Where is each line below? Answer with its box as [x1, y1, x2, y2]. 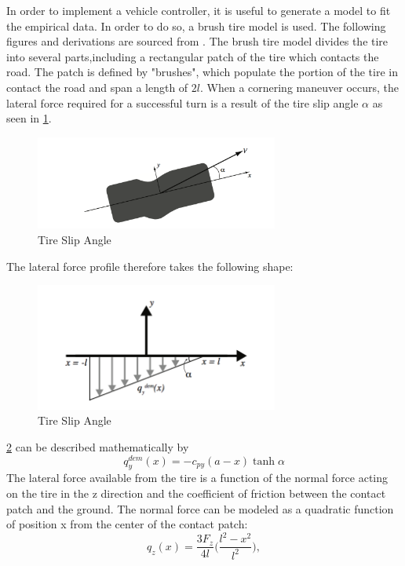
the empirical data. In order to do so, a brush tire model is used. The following [6, 17, 386, 34]
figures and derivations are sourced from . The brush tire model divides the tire [6, 33, 389, 49]
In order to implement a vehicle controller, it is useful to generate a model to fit [6, 2, 391, 18]
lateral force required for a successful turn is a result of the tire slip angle [6, 94, 359, 111]
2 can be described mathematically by [6, 438, 189, 455]
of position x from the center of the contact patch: [6, 516, 248, 532]
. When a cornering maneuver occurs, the [199, 79, 399, 95]
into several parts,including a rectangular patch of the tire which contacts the [6, 48, 379, 64]
